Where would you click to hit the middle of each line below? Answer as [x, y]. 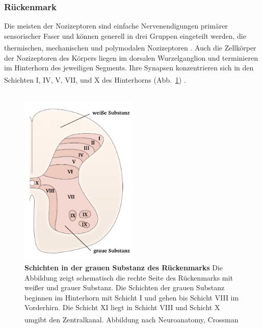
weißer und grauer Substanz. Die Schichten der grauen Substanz [125, 287]
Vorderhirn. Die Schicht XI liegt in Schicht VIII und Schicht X [122, 307]
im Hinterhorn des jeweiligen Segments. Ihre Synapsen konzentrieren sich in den [129, 68]
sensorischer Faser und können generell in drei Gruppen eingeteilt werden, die [125, 35]
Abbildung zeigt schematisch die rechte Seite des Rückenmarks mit [129, 277]
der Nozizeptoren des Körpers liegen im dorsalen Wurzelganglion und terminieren [131, 57]
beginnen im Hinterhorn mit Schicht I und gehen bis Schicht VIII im [132, 297]
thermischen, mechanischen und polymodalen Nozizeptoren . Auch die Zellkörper [130, 48]
